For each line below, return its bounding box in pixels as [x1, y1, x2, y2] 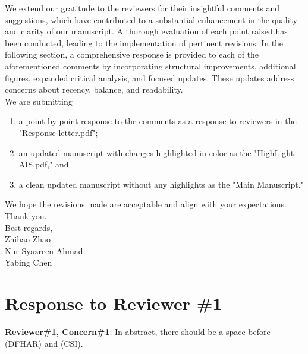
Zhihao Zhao [5, 233, 51, 245]
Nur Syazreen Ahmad [5, 244, 83, 257]
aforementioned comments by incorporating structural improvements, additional [5, 59, 296, 72]
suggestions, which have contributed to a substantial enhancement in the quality [5, 13, 297, 26]
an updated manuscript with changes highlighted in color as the [18, 146, 252, 159]
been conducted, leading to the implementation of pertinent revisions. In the [5, 36, 284, 49]
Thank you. [5, 209, 47, 222]
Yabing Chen [5, 256, 52, 268]
